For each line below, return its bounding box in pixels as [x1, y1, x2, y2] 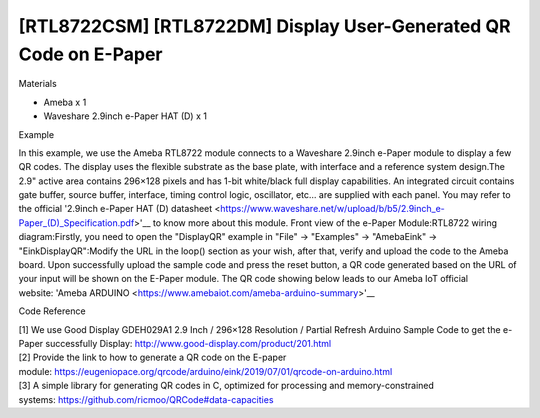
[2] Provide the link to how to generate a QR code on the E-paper [18, 351, 287, 364]
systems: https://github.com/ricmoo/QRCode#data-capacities [18, 393, 274, 405]
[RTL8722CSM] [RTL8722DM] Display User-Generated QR [18, 15, 511, 37]
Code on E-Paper [18, 43, 163, 65]
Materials [18, 78, 57, 90]
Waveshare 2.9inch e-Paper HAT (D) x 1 [43, 110, 207, 122]
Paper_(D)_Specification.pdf [18, 216, 135, 229]
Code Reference [18, 305, 86, 317]
